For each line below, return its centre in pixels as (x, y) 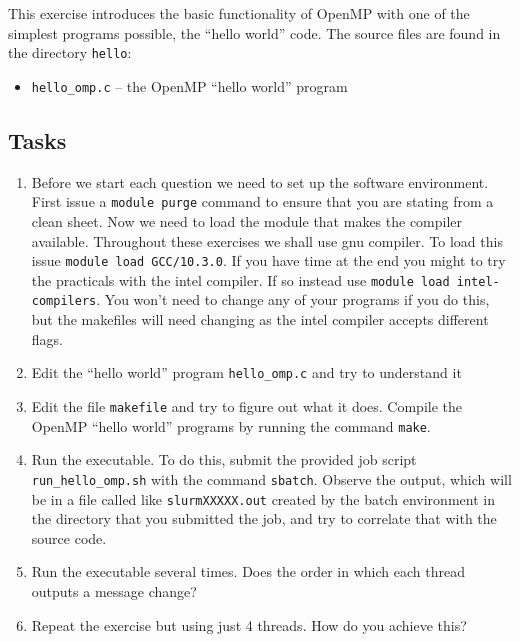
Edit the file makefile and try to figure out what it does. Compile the (246, 405)
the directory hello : (70, 52)
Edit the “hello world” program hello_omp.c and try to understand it (246, 372)
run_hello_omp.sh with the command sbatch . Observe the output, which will (271, 478)
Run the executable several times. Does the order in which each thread (248, 571)
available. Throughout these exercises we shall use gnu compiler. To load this (267, 240)
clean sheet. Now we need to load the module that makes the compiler (247, 220)
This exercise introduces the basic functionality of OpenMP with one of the (239, 13)
